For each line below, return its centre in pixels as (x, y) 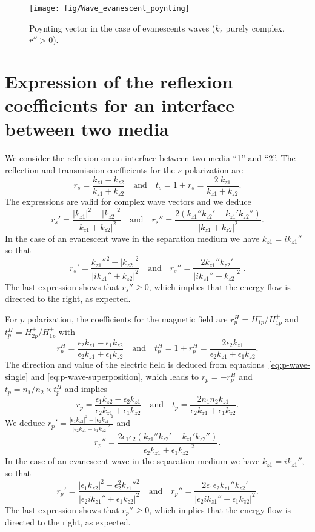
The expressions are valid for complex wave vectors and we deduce (128, 201)
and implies (86, 389)
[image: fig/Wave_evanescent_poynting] (109, 8)
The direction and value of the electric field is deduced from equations (135, 364)
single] (17, 376)
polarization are (214, 169)
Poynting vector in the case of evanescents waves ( (122, 28)
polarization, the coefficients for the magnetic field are (127, 318)
